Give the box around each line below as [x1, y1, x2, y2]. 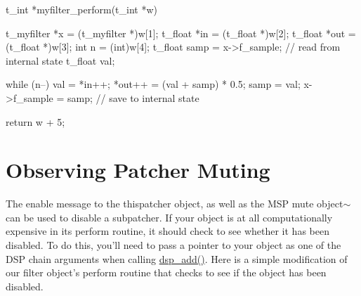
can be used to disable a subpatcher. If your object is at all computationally [6, 210, 333, 224]
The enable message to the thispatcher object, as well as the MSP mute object [6, 196, 343, 211]
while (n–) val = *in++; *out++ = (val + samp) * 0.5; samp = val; [6, 77, 301, 91]
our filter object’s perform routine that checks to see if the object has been [6, 265, 327, 280]
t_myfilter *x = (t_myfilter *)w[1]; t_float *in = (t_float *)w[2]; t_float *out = [6, 25, 356, 40]
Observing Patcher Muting [6, 155, 270, 184]
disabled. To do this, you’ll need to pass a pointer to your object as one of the [6, 238, 341, 252]
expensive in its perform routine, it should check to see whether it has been [6, 224, 329, 238]
